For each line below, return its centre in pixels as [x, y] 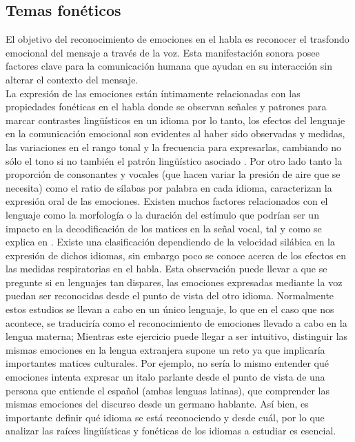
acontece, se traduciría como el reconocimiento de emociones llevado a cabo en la [176, 322]
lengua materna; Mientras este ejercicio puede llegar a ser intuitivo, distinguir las [177, 336]
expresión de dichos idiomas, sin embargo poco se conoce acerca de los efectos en [176, 255]
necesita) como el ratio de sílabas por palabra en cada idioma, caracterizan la [169, 187]
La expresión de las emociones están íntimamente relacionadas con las [153, 93]
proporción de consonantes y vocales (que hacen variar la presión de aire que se [173, 174]
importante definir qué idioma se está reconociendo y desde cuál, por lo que [165, 417]
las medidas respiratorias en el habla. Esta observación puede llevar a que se [166, 269]
